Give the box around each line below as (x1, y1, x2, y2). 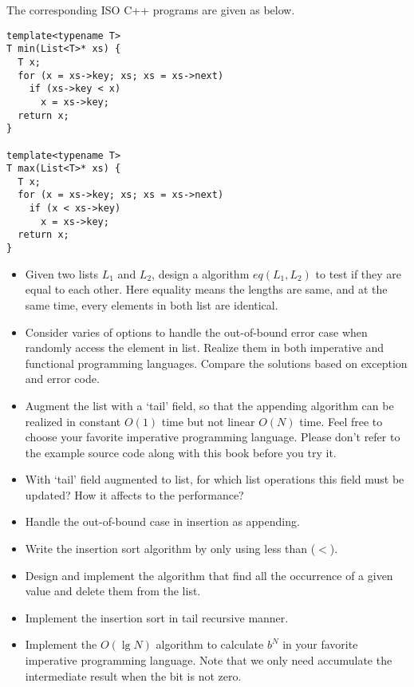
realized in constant (25, 413, 121, 429)
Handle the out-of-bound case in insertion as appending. (25, 513, 300, 530)
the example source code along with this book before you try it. (25, 444, 337, 460)
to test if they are (315, 265, 402, 282)
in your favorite (282, 636, 358, 653)
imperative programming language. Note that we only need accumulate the (25, 652, 392, 669)
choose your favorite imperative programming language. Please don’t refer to (25, 428, 400, 445)
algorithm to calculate (156, 636, 264, 653)
